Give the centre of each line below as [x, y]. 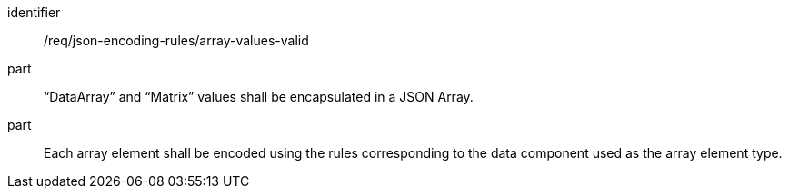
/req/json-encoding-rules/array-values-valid [176, 40]
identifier [34, 12]
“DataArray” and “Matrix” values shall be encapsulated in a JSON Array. [259, 97]
